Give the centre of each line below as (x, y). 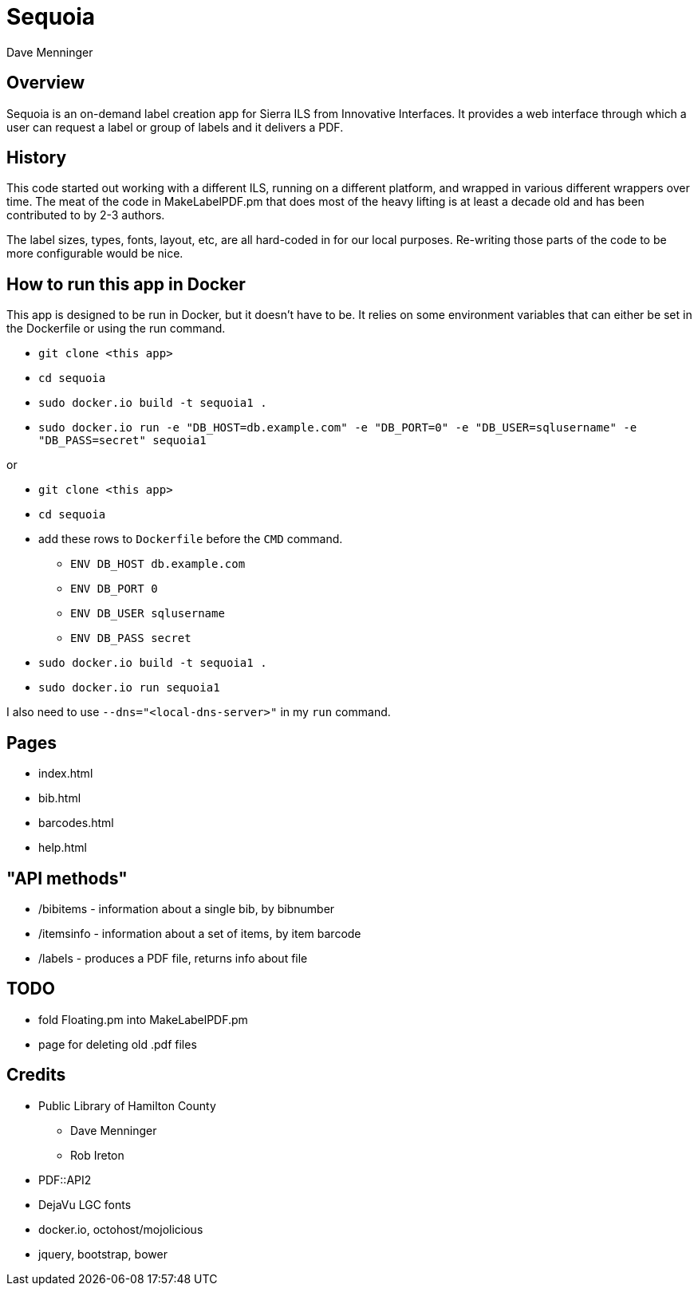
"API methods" (67, 878)
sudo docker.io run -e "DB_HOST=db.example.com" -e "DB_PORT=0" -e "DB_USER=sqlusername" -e (338, 428)
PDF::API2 (65, 1180)
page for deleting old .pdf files (118, 1044)
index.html (66, 774)
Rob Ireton (97, 1155)
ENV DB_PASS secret (131, 638)
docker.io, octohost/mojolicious (121, 1229)
